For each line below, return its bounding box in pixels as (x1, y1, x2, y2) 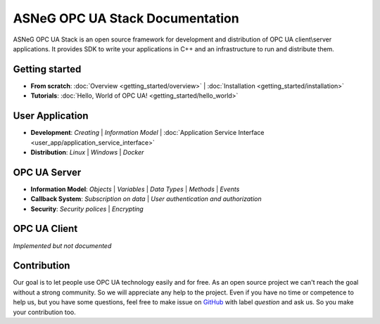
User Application (13, 110, 89, 122)
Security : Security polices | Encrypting (30, 205, 144, 213)
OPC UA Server (13, 166, 82, 179)
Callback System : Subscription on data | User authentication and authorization (30, 195, 262, 203)
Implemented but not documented (13, 241, 112, 250)
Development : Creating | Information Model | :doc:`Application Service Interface (30, 129, 265, 137)
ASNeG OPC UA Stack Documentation (13, 11, 239, 26)
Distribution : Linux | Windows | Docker (30, 148, 144, 156)
